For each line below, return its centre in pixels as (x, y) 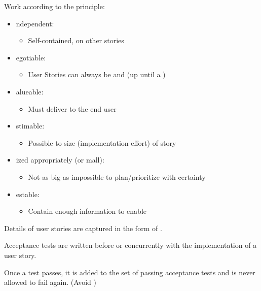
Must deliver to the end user (72, 108)
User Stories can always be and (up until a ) (97, 74)
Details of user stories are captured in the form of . (83, 228)
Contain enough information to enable (87, 211)
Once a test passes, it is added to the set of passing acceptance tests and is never (130, 272)
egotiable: (31, 57)
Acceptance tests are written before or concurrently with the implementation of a (130, 245)
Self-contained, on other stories (76, 40)
